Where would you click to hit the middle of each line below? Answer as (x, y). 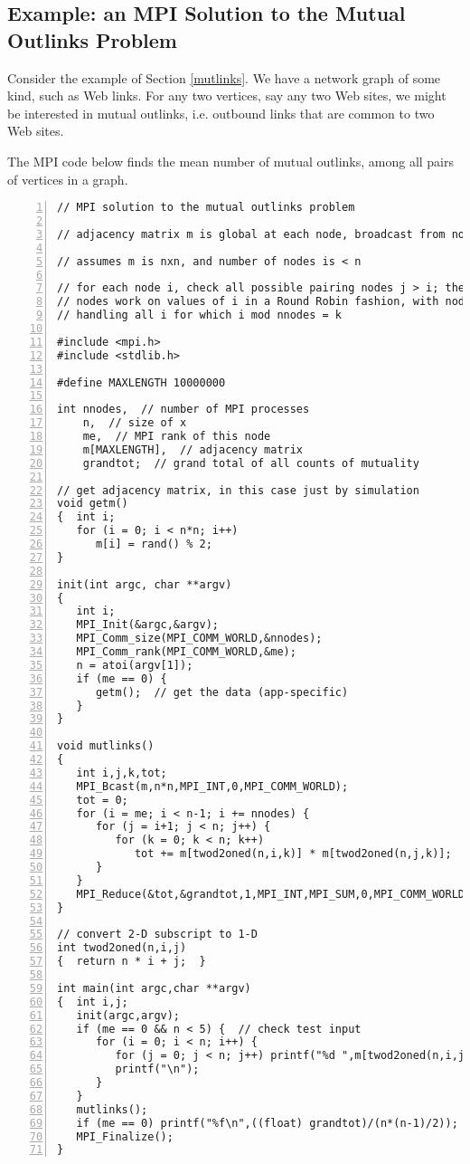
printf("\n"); (157, 1069)
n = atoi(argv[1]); (135, 665)
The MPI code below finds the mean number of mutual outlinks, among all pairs (231, 161)
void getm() (93, 504)
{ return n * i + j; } (132, 962)
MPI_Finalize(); (125, 1136)
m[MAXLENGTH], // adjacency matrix (193, 449)
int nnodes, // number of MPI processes (183, 410)
